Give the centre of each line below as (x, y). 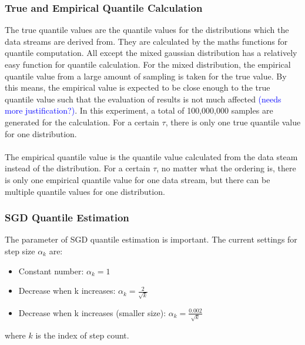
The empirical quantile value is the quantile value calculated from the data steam (151, 156)
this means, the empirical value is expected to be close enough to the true (138, 87)
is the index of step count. (82, 335)
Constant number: (51, 271)
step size (20, 251)
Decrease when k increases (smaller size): (92, 312)
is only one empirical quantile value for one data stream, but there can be (138, 179)
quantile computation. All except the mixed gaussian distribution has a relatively (151, 53)
